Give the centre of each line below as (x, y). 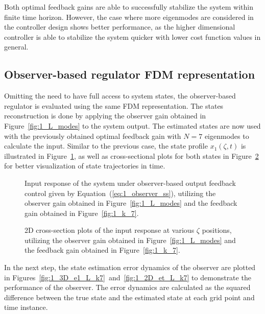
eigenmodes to (227, 136)
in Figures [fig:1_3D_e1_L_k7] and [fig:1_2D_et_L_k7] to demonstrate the (128, 277)
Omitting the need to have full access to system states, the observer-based (120, 96)
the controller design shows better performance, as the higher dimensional (120, 27)
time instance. (26, 307)
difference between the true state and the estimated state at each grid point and (129, 297)
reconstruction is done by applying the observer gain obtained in (105, 116)
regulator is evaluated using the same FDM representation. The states (114, 105)
